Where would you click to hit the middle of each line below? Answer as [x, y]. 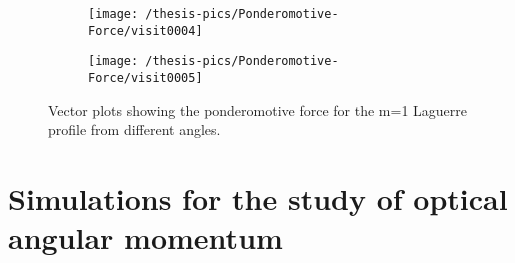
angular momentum [145, 237]
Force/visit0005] [145, 77]
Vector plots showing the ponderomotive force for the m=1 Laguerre [258, 109]
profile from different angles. [134, 129]
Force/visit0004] [145, 30]
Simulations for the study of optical [258, 198]
